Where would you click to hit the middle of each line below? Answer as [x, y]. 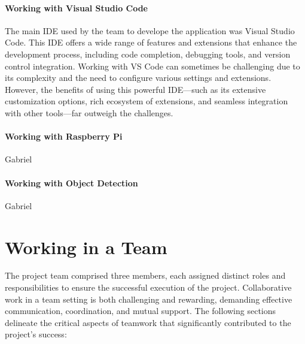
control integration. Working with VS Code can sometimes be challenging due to [152, 66]
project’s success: [36, 334]
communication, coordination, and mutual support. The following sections [141, 311]
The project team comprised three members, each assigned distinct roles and [145, 275]
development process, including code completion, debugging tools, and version [148, 54]
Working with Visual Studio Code [76, 7]
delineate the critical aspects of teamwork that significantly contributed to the [148, 322]
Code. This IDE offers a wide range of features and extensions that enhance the [151, 42]
